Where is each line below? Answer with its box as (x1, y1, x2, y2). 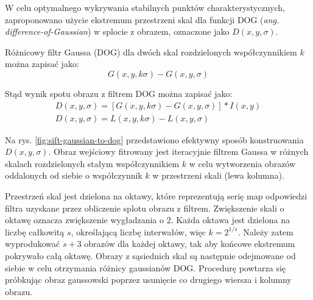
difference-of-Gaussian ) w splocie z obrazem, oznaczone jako (5, 25, 230, 38)
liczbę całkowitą (5, 225, 65, 238)
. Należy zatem (237, 225, 294, 238)
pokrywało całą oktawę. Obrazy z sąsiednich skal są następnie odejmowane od (5, 249, 296, 262)
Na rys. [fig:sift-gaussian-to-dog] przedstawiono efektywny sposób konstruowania (5, 133, 304, 146)
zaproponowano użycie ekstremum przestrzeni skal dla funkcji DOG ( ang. (5, 13, 280, 26)
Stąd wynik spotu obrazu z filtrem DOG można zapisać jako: (5, 87, 233, 99)
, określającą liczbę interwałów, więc (71, 225, 206, 238)
